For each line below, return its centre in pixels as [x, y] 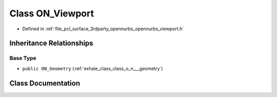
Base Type [23, 58]
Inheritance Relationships [51, 43]
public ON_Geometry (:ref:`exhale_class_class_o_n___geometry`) [93, 68]
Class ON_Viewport [52, 13]
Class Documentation [45, 83]
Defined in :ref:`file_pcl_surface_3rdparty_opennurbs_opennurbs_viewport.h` [103, 29]
